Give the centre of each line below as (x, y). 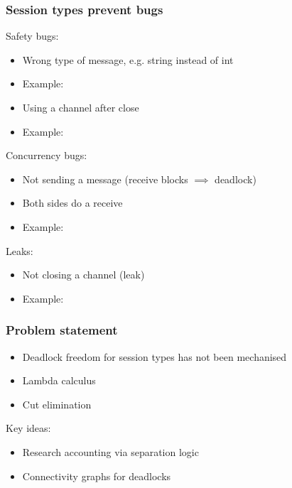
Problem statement (62, 330)
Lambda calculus (59, 380)
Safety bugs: (32, 36)
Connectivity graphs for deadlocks (97, 476)
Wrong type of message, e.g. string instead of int (128, 59)
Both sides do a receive (72, 203)
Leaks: (20, 250)
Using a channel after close (81, 107)
